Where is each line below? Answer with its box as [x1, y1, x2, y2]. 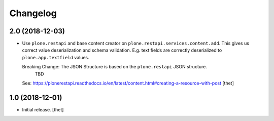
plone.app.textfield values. [22, 54, 90, 60]
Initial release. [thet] [22, 106, 64, 112]
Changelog [9, 8, 57, 19]
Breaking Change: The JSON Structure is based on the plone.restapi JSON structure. [22, 64, 208, 70]
